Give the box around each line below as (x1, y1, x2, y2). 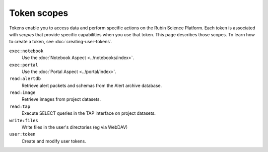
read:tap (9, 103, 31, 109)
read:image (9, 90, 36, 95)
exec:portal (9, 62, 38, 68)
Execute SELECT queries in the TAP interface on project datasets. (21, 110, 156, 116)
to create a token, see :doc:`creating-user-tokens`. (9, 39, 113, 45)
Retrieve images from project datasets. (21, 96, 101, 102)
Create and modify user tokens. (21, 138, 86, 144)
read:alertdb (9, 76, 41, 81)
